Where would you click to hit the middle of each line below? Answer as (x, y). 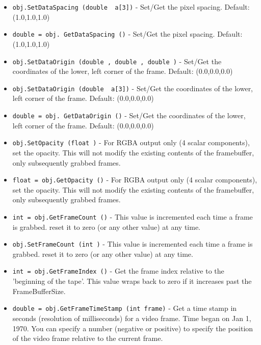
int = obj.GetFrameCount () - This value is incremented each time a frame (133, 216)
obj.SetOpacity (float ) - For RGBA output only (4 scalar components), (131, 142)
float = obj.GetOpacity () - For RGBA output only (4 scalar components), (135, 180)
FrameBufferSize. (39, 291)
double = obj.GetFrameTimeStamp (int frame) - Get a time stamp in (125, 308)
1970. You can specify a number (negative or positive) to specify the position (133, 328)
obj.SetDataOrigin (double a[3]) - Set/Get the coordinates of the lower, (133, 88)
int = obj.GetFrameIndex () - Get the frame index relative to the (118, 271)
